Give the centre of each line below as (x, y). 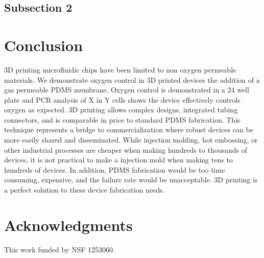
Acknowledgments (68, 225)
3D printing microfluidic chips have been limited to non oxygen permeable (120, 69)
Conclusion (44, 45)
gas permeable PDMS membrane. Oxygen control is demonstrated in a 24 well (127, 90)
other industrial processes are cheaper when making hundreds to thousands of (126, 149)
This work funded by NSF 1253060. (59, 249)
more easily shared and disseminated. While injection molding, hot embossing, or (131, 140)
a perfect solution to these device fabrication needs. (85, 190)
